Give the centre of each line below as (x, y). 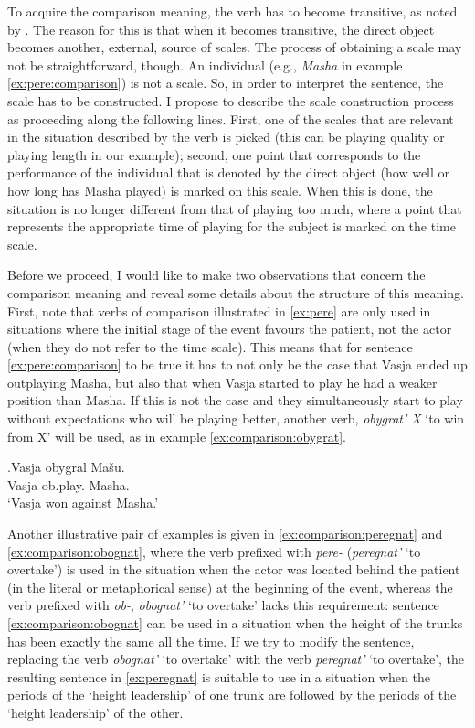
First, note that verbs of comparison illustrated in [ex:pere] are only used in (219, 310)
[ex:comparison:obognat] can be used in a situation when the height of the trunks (235, 623)
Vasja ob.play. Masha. (69, 484)
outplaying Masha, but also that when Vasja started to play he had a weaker (222, 382)
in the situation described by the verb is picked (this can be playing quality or (226, 137)
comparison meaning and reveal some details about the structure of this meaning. (236, 292)
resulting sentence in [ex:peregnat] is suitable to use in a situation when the (219, 676)
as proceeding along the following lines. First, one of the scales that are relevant (231, 118)
